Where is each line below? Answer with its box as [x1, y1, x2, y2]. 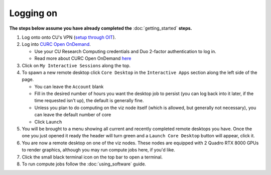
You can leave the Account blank [34, 83, 104, 90]
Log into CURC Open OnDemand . [22, 41, 91, 47]
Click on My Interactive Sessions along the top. [22, 62, 130, 68]
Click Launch [34, 119, 62, 125]
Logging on [9, 8, 58, 19]
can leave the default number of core [34, 112, 111, 118]
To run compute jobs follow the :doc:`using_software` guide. [22, 161, 147, 167]
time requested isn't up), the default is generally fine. [34, 98, 144, 104]
